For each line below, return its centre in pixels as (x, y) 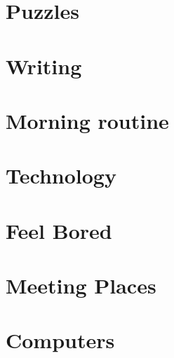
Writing (44, 66)
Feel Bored (59, 230)
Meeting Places (81, 285)
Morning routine (87, 120)
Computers (60, 340)
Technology (61, 175)
